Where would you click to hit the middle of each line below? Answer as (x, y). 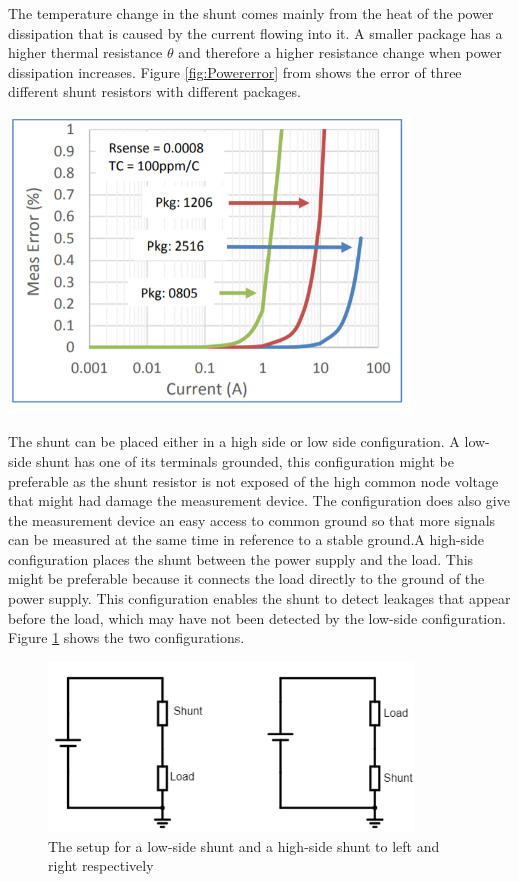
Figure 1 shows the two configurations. (126, 637)
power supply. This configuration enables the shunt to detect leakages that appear (259, 598)
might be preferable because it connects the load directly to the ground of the (246, 578)
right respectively (101, 865)
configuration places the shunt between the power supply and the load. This (241, 558)
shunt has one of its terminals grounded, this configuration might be (245, 460)
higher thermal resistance (85, 52)
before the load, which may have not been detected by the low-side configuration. (257, 617)
